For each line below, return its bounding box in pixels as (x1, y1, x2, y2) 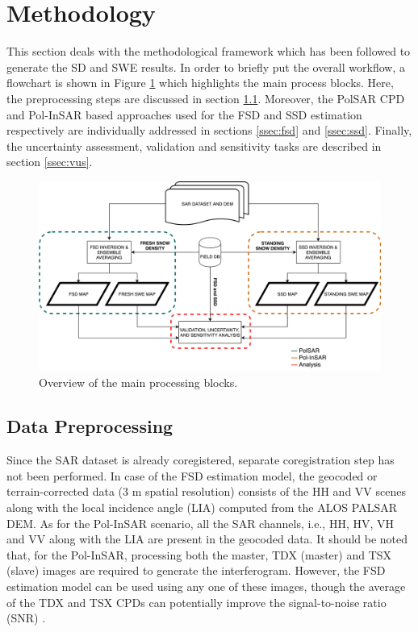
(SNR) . (6, 609, 46, 626)
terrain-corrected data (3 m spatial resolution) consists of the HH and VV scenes (6, 483, 406, 500)
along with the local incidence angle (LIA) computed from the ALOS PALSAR (6, 499, 398, 516)
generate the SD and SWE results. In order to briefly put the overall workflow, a (6, 58, 405, 75)
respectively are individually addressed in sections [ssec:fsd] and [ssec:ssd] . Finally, (6, 122, 412, 139)
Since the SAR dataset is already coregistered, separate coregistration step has (6, 451, 395, 468)
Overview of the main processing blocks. (39, 374, 238, 391)
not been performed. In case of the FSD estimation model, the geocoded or (6, 467, 378, 484)
